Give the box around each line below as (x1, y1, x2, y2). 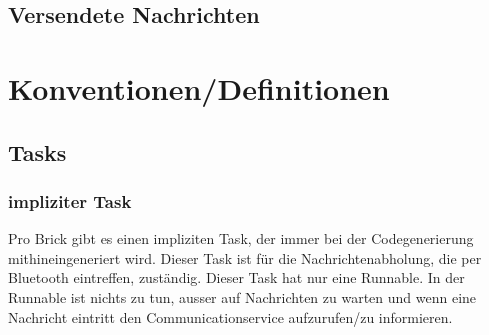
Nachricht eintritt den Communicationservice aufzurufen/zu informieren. (8, 306, 453, 327)
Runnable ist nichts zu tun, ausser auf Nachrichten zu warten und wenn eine (8, 286, 477, 307)
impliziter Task (8, 188, 132, 213)
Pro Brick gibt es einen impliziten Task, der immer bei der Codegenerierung (8, 228, 474, 249)
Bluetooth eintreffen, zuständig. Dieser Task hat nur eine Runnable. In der (8, 267, 465, 288)
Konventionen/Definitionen (8, 67, 390, 108)
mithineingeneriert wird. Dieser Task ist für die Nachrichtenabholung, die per (8, 247, 482, 268)
